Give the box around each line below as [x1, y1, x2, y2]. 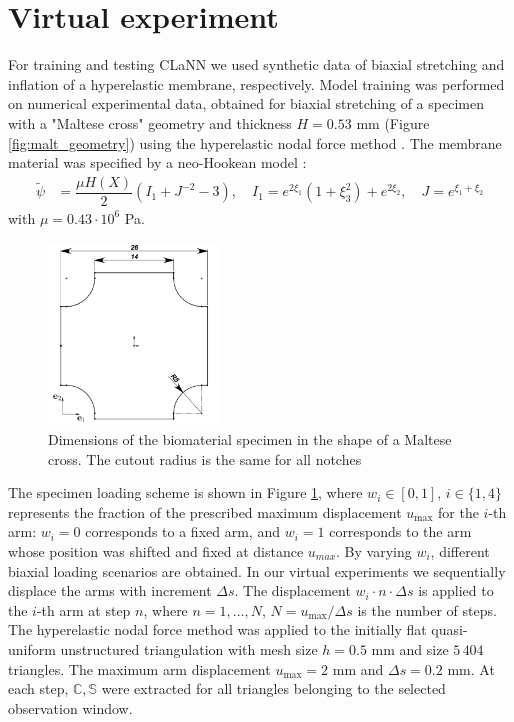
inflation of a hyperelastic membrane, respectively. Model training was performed [8, 73, 505, 94]
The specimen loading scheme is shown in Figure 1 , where [8, 482, 363, 503]
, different [430, 540, 490, 561]
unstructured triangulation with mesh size [60, 638, 318, 659]
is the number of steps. [357, 599, 497, 620]
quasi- [431, 619, 468, 640]
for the [438, 501, 479, 522]
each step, [8, 678, 69, 699]
